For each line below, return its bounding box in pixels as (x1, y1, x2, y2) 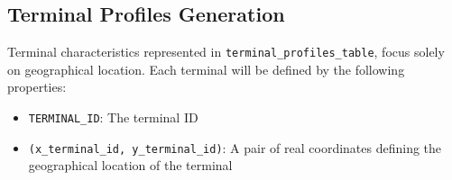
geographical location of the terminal (28, 156, 233, 175)
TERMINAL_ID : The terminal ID (28, 108, 198, 127)
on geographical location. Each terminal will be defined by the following (7, 59, 405, 78)
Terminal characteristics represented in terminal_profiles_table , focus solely (7, 42, 445, 61)
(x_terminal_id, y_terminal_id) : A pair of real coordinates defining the (28, 138, 442, 157)
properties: (7, 77, 67, 96)
